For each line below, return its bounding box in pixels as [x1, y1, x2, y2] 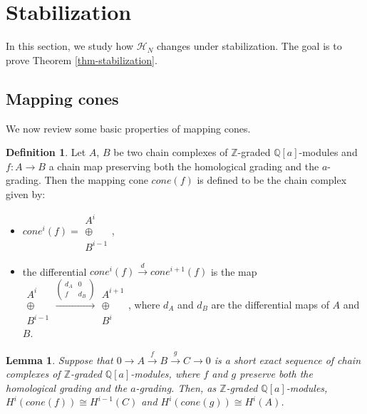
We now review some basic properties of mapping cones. [6, 120, 251, 135]
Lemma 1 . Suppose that [6, 352, 113, 367]
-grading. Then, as [135, 380, 217, 395]
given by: [6, 186, 46, 201]
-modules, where [130, 366, 200, 381]
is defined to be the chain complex [197, 172, 347, 187]
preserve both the [239, 366, 313, 381]
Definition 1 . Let [6, 145, 86, 160]
